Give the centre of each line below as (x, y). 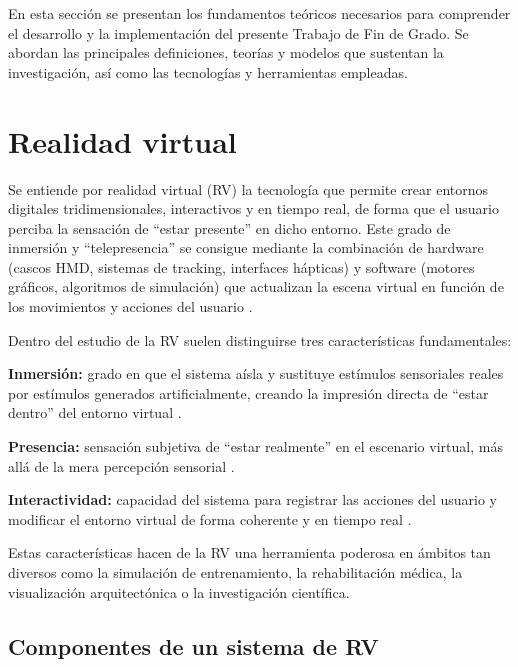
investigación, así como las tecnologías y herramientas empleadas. (208, 71)
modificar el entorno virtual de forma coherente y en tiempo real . (210, 518)
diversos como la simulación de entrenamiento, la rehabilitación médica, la (235, 572)
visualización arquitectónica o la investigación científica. (179, 591)
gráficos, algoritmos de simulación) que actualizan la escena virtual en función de (256, 286)
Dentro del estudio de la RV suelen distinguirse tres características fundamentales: (260, 339)
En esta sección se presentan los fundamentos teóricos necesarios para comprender (259, 13)
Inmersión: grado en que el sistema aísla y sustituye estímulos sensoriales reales (256, 373)
